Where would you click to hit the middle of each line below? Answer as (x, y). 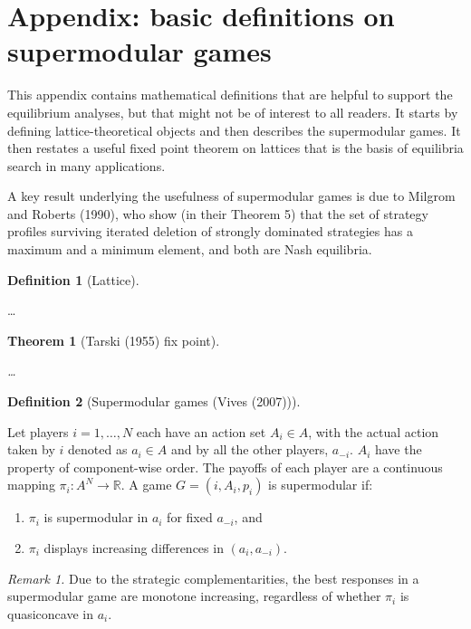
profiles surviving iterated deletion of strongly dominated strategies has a (210, 231)
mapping (31, 485)
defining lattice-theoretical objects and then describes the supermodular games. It (234, 130)
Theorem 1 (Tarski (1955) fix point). (114, 340)
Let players (38, 431)
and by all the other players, (250, 449)
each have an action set (201, 431)
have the (398, 449)
